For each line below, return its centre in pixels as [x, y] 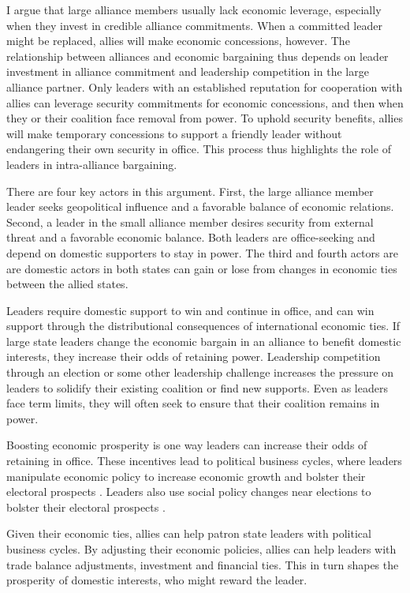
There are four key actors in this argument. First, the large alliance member [190, 191]
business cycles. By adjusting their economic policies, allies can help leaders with [201, 549]
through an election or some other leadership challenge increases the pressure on [200, 372]
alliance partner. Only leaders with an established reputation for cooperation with [205, 86]
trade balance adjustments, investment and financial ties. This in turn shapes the [203, 564]
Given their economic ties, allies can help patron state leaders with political [189, 533]
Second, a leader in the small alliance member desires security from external [190, 221]
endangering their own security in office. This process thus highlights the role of [199, 149]
